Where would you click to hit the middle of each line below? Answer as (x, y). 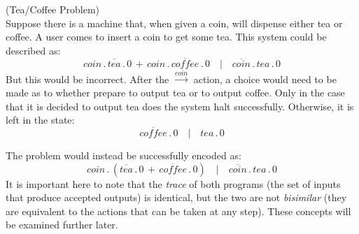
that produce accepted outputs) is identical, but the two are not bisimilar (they (176, 197)
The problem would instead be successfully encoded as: (124, 155)
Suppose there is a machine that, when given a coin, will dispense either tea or (174, 23)
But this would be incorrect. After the (87, 79)
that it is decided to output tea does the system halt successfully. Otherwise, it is (180, 106)
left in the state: (40, 120)
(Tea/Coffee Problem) (52, 9)
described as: (33, 50)
